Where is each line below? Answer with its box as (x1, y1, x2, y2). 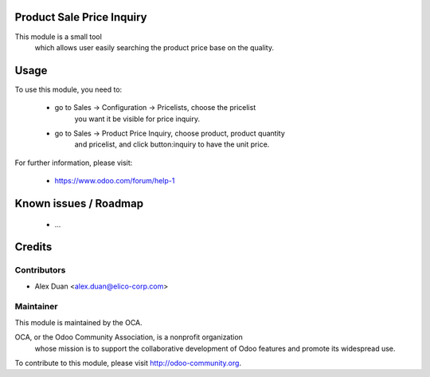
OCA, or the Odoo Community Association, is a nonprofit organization (14, 332, 243, 342)
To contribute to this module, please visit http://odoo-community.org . (14, 359, 242, 368)
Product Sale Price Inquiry (14, 10, 147, 24)
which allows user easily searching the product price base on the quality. (34, 42, 275, 52)
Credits (14, 240, 53, 254)
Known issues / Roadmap (14, 196, 143, 210)
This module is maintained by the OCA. (14, 317, 143, 327)
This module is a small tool (14, 32, 103, 41)
